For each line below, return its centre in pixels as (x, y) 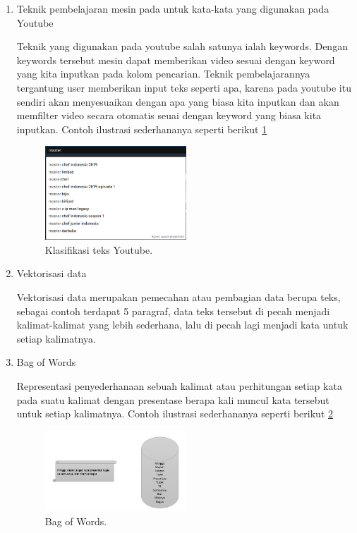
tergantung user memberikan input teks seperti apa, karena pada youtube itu (184, 87)
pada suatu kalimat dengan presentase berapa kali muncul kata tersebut (173, 399)
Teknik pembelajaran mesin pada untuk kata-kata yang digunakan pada (173, 8)
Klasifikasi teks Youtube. (99, 249)
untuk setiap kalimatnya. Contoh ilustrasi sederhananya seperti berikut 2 (175, 413)
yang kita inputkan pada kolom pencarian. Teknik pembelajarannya (163, 74)
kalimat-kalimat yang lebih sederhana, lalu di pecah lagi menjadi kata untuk (182, 325)
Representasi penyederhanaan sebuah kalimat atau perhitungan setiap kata (179, 385)
